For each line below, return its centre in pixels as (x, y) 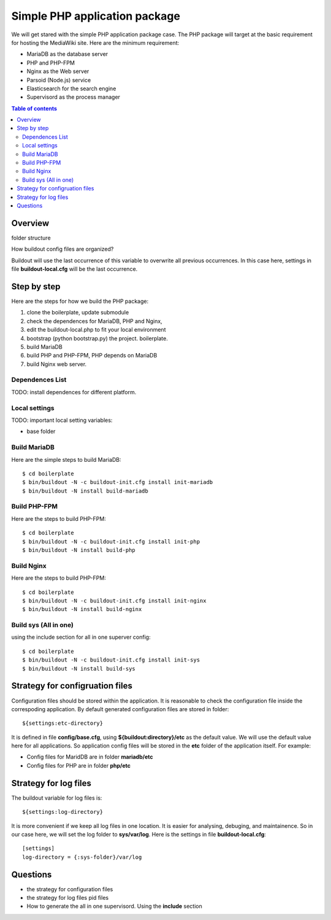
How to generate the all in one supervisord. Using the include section (114, 906)
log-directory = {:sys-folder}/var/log (82, 857)
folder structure (31, 238)
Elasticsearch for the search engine (71, 88)
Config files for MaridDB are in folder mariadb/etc (90, 757)
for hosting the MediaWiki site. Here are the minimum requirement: (95, 42)
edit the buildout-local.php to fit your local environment (96, 330)
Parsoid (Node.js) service (59, 80)
